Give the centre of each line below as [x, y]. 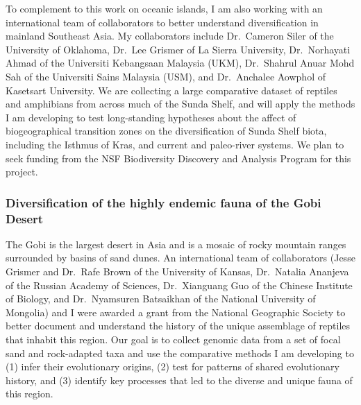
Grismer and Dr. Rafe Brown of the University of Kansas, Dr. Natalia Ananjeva [177, 272]
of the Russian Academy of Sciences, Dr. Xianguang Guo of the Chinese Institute [179, 285]
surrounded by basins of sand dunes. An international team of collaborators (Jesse [180, 258]
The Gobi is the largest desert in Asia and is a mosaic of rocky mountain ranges [176, 244]
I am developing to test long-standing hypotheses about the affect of [151, 117]
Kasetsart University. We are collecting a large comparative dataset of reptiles [171, 90]
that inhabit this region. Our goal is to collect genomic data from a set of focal [173, 339]
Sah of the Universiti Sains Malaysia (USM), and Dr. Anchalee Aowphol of [166, 76]
